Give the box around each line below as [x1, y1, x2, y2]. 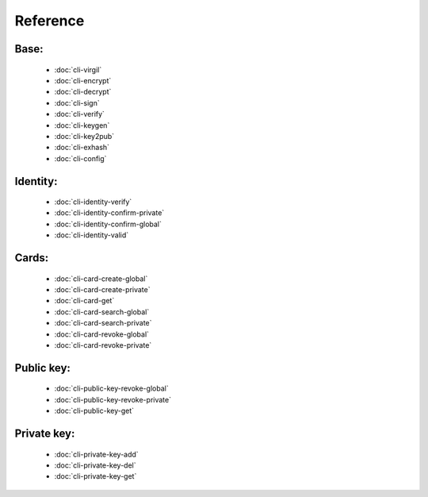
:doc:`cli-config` [54, 153, 107, 163]
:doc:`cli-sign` [54, 98, 100, 107]
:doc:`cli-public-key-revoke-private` [54, 395, 172, 404]
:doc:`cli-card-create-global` [54, 274, 148, 283]
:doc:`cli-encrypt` [54, 75, 112, 85]
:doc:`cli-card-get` [54, 296, 115, 306]
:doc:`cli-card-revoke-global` [54, 329, 150, 339]
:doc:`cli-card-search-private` [54, 318, 152, 328]
